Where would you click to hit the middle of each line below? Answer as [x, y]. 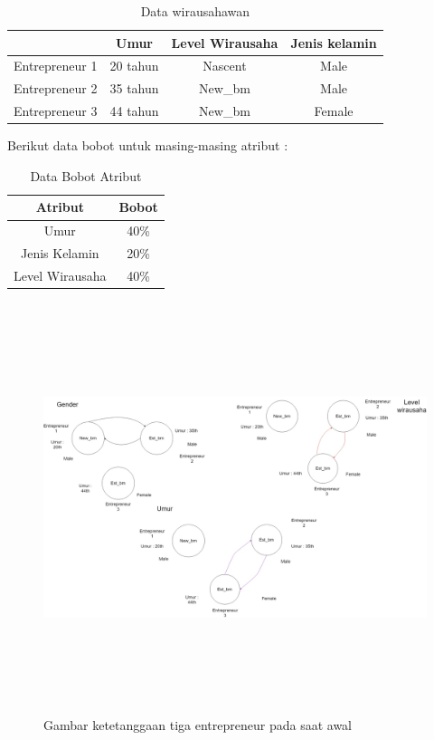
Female [334, 111]
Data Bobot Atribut [86, 175]
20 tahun [134, 66]
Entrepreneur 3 [56, 111]
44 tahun [134, 111]
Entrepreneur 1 [56, 66]
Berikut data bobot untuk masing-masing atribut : [148, 145]
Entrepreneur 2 [56, 88]
